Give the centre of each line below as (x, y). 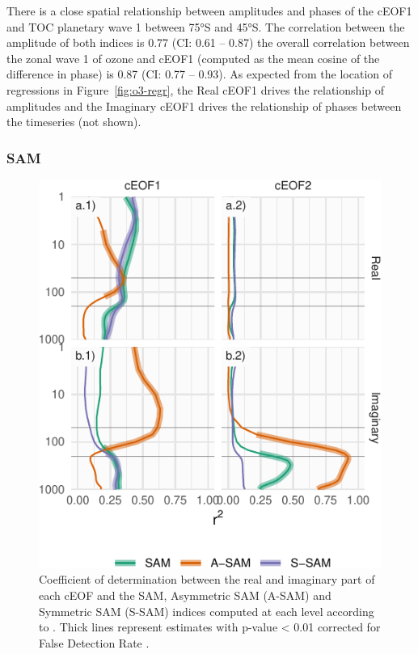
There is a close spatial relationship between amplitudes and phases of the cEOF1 (209, 11)
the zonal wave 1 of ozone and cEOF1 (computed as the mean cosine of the (193, 58)
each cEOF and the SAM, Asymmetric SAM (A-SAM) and (185, 595)
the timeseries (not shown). (74, 122)
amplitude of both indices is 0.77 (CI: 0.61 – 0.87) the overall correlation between (208, 42)
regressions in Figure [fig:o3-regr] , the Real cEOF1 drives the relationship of (195, 89)
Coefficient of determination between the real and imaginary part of (207, 579)
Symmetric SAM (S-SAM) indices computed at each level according (207, 611)
